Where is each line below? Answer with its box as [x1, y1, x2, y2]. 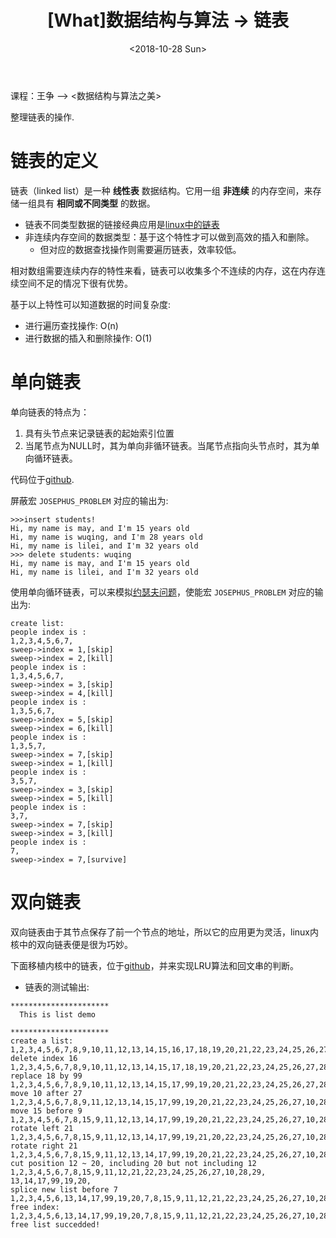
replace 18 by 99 [10, 1071, 83, 1081]
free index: [10, 1202, 60, 1212]
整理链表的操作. [10, 111, 75, 123]
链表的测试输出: [24, 981, 90, 993]
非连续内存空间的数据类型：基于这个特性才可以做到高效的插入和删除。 [24, 231, 315, 243]
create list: [10, 618, 65, 628]
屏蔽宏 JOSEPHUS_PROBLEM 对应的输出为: [10, 494, 169, 506]
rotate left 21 [10, 1123, 74, 1133]
